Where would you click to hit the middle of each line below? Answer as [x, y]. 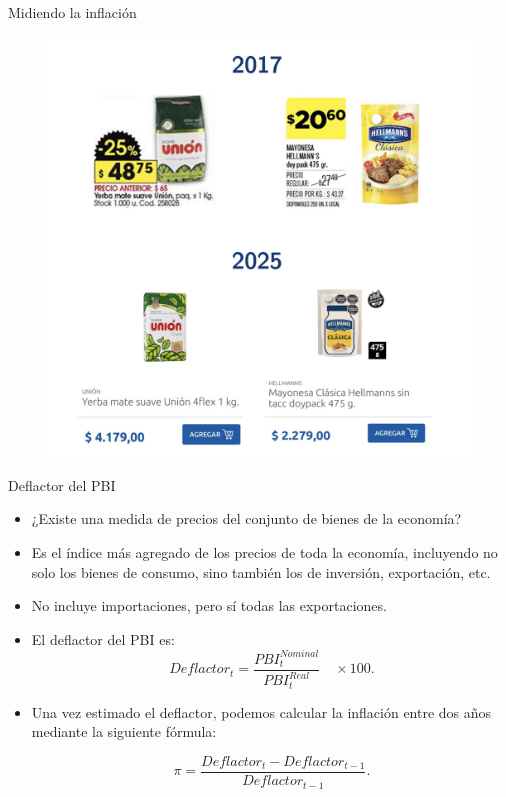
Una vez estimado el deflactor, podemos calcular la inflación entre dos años [261, 711]
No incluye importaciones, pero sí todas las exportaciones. [209, 605]
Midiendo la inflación [72, 12]
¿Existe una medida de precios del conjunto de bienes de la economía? [246, 518]
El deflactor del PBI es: [103, 638]
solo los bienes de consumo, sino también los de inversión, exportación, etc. [261, 571]
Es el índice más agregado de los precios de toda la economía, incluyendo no [264, 552]
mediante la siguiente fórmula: [124, 731]
